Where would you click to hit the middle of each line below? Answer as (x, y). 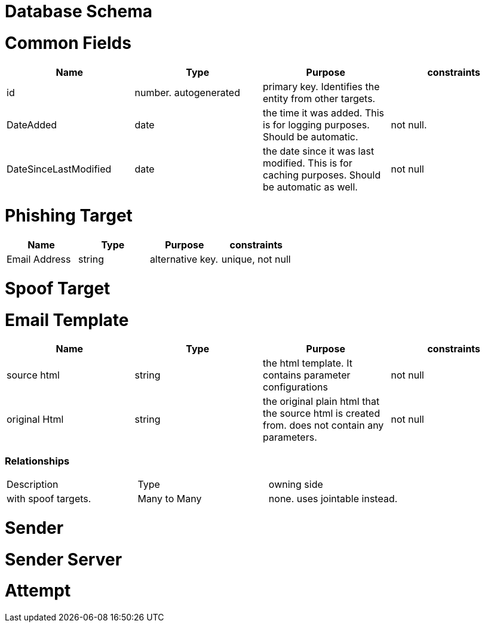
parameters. (290, 437)
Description (33, 484)
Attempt (38, 591)
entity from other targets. (319, 98)
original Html (35, 419)
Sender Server (64, 559)
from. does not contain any (323, 425)
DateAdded (32, 125)
